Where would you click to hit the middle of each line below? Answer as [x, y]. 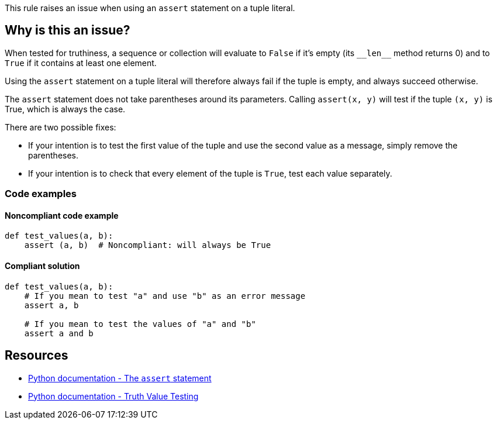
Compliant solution [42, 266]
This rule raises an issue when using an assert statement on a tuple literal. [150, 8]
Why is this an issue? [68, 30]
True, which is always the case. [65, 109]
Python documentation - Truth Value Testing [113, 396]
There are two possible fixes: [61, 127]
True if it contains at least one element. [81, 63]
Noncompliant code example [62, 215]
